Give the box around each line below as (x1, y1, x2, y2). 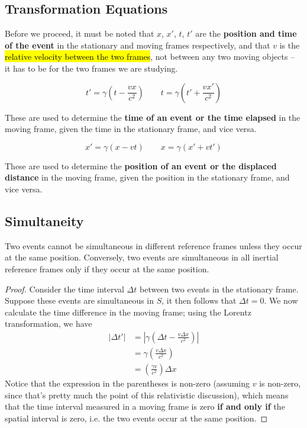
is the (279, 38, 300, 51)
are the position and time (195, 27, 297, 40)
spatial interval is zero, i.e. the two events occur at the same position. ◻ (5, 411, 268, 424)
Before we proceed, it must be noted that (5, 27, 154, 40)
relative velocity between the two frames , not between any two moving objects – (5, 50, 295, 63)
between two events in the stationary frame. (139, 282, 299, 295)
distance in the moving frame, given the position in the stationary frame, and (5, 171, 290, 184)
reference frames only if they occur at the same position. (5, 262, 209, 275)
